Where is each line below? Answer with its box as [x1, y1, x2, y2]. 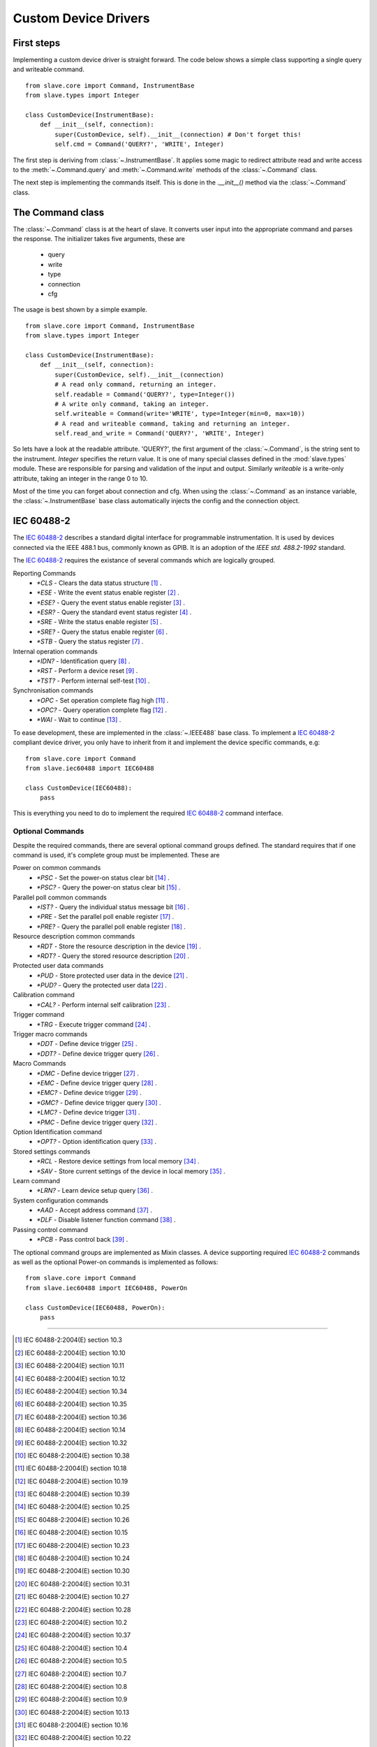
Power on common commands [13, 864, 101, 872]
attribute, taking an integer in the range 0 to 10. [13, 474, 148, 482]
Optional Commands [13, 827, 84, 836]
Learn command [13, 1176, 61, 1184]
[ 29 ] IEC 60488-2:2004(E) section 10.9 [15, 1695, 128, 1704]
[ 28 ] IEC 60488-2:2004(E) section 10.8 [15, 1682, 128, 1690]
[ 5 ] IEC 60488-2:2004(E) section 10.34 [15, 1387, 128, 1396]
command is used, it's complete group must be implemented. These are [13, 851, 220, 860]
